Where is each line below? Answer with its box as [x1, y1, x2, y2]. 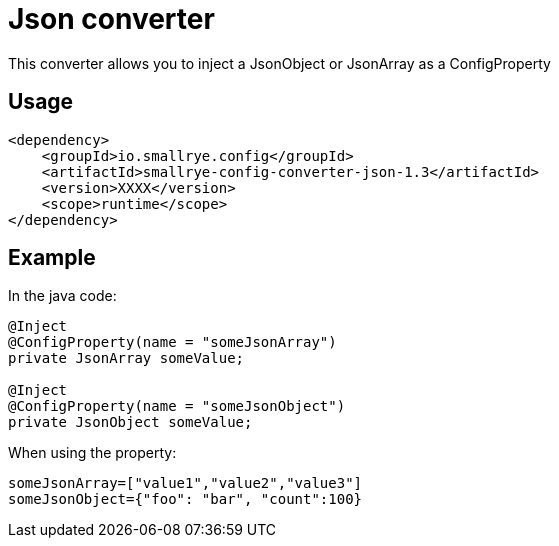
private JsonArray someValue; [8, 350, 245, 367]
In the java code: [8, 287, 117, 305]
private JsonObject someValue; [8, 414, 253, 431]
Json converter [8, 2, 215, 36]
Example [8, 245, 96, 271]
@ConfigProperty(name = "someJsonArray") [8, 334, 337, 351]
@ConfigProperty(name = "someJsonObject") [8, 398, 346, 415]
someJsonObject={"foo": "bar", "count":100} [8, 491, 363, 508]
